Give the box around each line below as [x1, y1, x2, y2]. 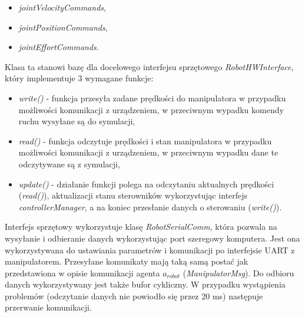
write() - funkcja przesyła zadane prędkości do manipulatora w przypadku [18, 91, 286, 104]
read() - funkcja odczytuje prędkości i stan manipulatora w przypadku [18, 134, 272, 147]
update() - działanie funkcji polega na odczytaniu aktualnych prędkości [18, 177, 274, 190]
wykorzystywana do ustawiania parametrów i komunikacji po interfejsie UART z [5, 243, 295, 256]
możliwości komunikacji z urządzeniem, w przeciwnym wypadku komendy [18, 103, 284, 115]
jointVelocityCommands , [18, 1, 106, 13]
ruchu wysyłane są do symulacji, [18, 115, 135, 127]
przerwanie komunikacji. [5, 301, 92, 313]
